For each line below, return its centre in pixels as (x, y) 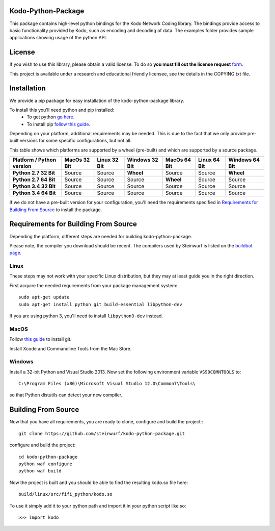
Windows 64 (244, 160)
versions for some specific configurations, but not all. (76, 141)
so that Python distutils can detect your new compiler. (66, 395)
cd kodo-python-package (48, 457)
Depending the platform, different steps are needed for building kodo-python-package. (101, 236)
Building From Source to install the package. (56, 210)
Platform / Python (34, 160)
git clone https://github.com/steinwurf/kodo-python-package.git (102, 433)
